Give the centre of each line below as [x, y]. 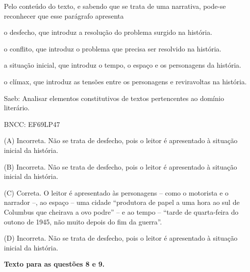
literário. [17, 108]
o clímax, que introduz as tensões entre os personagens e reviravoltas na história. [125, 81]
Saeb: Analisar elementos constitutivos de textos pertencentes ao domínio [114, 98]
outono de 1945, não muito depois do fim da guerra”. [83, 221]
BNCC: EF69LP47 [32, 124]
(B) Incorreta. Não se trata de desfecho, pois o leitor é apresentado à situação [121, 166]
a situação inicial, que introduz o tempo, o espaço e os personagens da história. [123, 65]
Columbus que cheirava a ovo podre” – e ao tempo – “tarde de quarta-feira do [121, 211]
